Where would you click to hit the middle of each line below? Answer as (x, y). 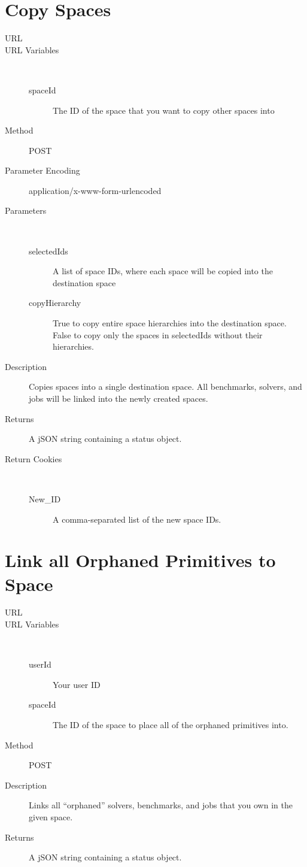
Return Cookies (34, 458)
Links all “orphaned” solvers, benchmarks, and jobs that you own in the (161, 805)
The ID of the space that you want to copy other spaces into (164, 110)
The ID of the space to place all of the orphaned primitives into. (171, 725)
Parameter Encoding (42, 170)
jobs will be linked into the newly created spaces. (118, 398)
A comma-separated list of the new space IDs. (137, 519)
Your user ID (77, 684)
